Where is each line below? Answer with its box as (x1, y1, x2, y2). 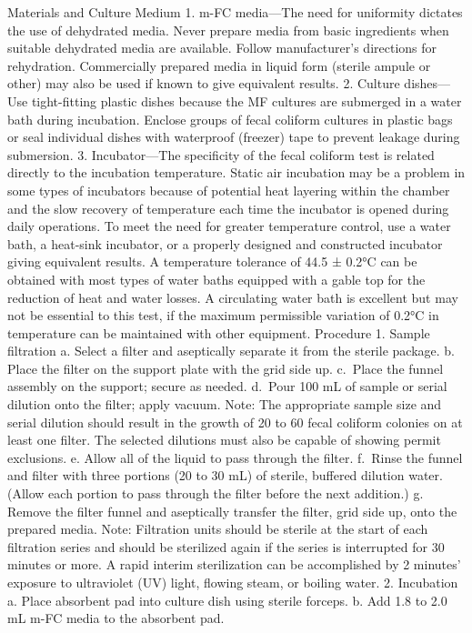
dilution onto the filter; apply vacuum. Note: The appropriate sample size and (7, 395, 442, 414)
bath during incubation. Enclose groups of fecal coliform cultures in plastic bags (7, 109, 453, 128)
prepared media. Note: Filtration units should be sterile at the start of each (7, 519, 428, 538)
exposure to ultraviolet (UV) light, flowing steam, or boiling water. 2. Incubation (7, 573, 458, 591)
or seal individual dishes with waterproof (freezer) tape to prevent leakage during (7, 127, 460, 146)
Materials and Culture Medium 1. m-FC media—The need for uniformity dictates (7, 3, 463, 21)
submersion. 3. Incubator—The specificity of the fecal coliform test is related (7, 145, 435, 164)
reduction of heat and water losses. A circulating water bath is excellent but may (7, 287, 458, 306)
